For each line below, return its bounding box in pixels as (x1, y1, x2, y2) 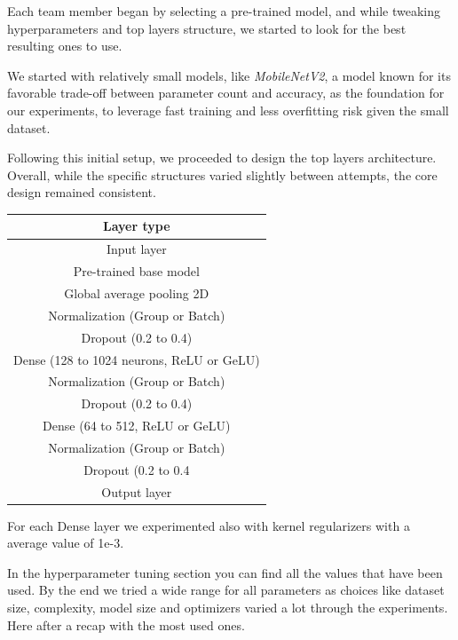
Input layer (106, 240, 167, 258)
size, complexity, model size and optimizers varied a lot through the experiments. (7, 598, 448, 617)
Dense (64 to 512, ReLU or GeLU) (43, 416, 231, 435)
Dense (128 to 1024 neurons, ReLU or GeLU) (13, 350, 260, 368)
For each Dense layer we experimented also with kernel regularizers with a (7, 516, 410, 534)
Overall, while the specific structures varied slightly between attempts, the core (7, 165, 438, 184)
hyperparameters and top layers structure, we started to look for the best (7, 19, 407, 37)
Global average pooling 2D (64, 283, 209, 302)
